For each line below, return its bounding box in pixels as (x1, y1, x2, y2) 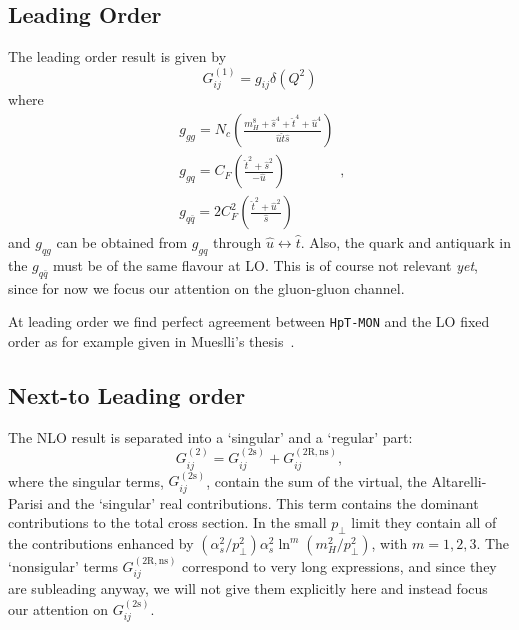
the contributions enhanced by (8, 533, 194, 554)
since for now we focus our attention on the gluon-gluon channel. (8, 277, 405, 298)
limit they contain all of (351, 512, 497, 533)
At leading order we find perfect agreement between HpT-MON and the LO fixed (8, 311, 490, 332)
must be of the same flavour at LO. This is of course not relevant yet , (52, 254, 478, 275)
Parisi (8, 492, 43, 513)
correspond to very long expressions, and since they (182, 556, 497, 576)
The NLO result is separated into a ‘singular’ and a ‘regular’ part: (8, 426, 413, 447)
